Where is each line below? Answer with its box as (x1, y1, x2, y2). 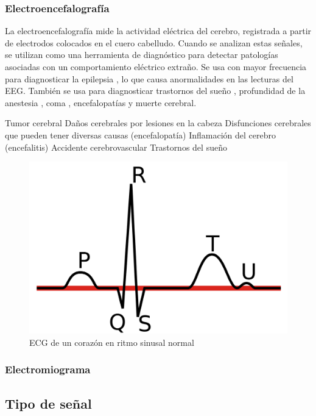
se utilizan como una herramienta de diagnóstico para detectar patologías (5, 48, 278, 61)
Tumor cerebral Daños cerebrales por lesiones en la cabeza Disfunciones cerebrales (5, 117, 311, 129)
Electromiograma (5, 362, 91, 377)
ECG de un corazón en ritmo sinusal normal (29, 335, 194, 348)
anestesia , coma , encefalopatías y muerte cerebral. (5, 96, 197, 109)
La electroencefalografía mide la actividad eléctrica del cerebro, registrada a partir (5, 24, 312, 37)
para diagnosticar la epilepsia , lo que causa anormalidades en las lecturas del (5, 72, 293, 85)
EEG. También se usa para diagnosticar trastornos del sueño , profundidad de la (5, 84, 306, 97)
